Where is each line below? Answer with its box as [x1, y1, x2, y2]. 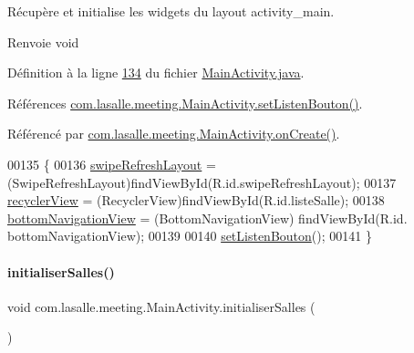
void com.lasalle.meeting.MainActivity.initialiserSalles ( [7, 296, 316, 316]
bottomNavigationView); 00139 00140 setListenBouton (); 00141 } [7, 226, 372, 245]
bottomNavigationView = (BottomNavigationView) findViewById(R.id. [7, 208, 408, 227]
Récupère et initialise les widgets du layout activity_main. [7, 2, 335, 20]
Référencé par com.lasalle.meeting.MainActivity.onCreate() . [7, 124, 340, 143]
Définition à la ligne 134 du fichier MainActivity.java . [7, 63, 305, 82]
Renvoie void [7, 32, 79, 51]
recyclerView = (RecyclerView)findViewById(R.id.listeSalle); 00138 [7, 191, 385, 210]
